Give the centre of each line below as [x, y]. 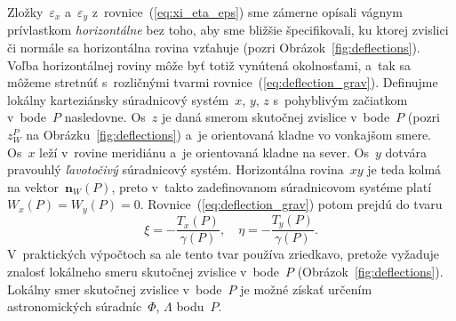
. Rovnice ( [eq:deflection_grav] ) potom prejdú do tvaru [291, 204]
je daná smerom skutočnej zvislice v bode [276, 117]
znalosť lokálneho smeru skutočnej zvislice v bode [144, 271]
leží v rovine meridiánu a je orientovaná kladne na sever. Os [204, 152]
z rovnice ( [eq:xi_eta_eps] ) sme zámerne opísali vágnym [247, 12]
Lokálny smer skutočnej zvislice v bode [115, 289]
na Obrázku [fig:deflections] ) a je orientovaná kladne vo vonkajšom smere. [228, 135]
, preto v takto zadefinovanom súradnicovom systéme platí [272, 186]
